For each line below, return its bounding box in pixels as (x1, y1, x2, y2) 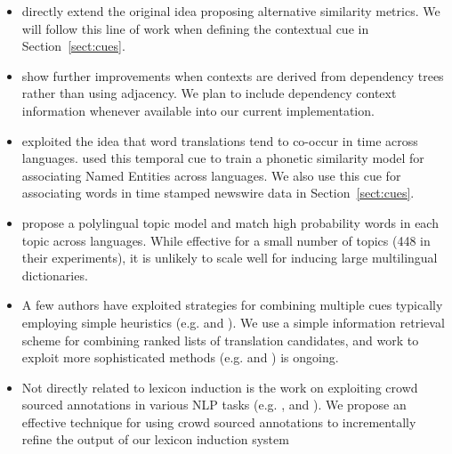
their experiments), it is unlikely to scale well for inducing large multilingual (21, 248, 438, 267)
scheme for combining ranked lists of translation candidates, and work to (21, 330, 419, 349)
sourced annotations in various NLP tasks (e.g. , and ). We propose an (21, 395, 407, 414)
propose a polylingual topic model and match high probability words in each (21, 213, 439, 231)
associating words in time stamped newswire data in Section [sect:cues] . (21, 183, 415, 202)
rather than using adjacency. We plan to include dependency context (21, 84, 397, 102)
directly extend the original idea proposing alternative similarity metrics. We (21, 2, 440, 20)
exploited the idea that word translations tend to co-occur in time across (21, 131, 418, 150)
